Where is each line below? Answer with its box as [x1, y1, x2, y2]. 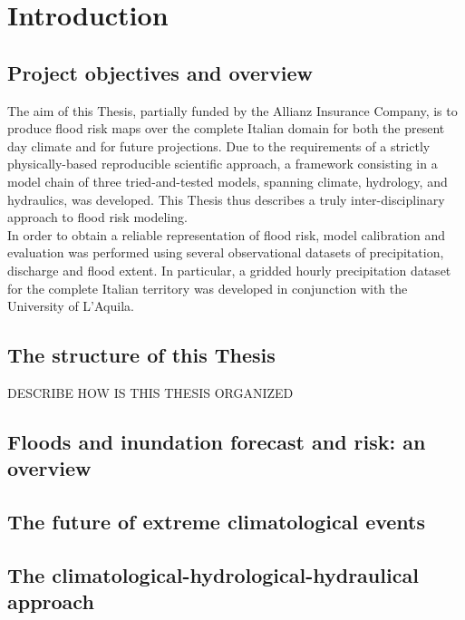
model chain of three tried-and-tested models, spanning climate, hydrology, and [7, 171, 448, 190]
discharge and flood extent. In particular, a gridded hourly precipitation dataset [7, 260, 451, 279]
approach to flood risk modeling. [7, 208, 188, 227]
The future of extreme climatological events [7, 508, 426, 536]
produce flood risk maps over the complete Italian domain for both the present [7, 119, 445, 138]
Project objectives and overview [7, 58, 314, 86]
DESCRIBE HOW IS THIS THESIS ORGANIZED [7, 383, 294, 402]
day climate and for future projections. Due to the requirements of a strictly [7, 136, 431, 155]
